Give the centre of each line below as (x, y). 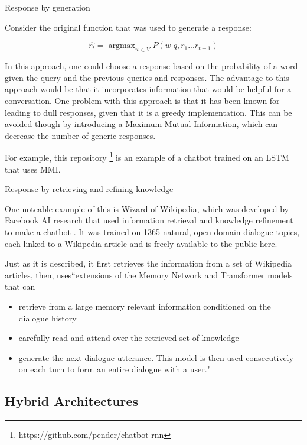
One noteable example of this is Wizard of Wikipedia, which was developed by (147, 208)
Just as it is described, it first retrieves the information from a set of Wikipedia (148, 263)
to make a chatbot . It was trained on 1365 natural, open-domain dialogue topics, (152, 231)
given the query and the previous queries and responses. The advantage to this (147, 77)
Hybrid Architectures (72, 401)
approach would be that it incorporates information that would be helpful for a (148, 89)
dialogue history (48, 318)
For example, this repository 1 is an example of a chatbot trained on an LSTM (147, 157)
